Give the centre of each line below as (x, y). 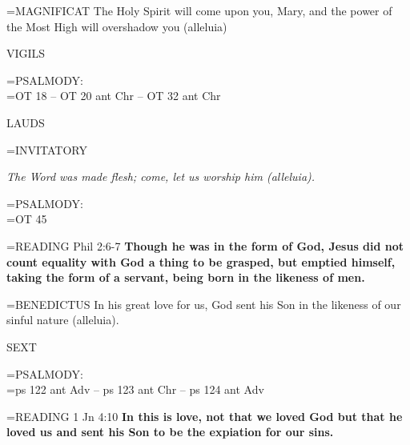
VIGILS (26, 53)
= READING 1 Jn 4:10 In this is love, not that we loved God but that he (205, 416)
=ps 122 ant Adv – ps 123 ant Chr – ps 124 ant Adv (135, 389)
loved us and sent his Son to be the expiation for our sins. (170, 432)
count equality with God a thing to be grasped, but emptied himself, (201, 261)
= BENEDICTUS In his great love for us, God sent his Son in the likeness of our (204, 304)
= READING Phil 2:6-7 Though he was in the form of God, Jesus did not (205, 245)
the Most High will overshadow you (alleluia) (117, 26)
